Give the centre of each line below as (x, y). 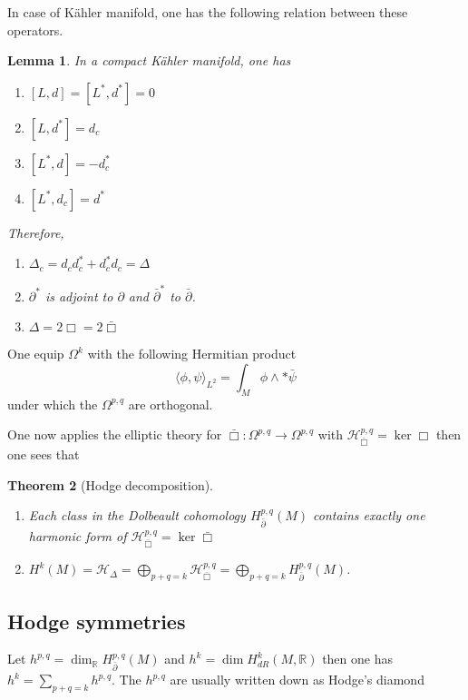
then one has (357, 659)
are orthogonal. (171, 404)
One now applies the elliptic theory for (115, 434)
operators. (35, 30)
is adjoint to (79, 296)
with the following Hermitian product (192, 354)
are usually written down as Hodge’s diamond (297, 680)
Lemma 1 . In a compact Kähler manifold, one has (149, 60)
